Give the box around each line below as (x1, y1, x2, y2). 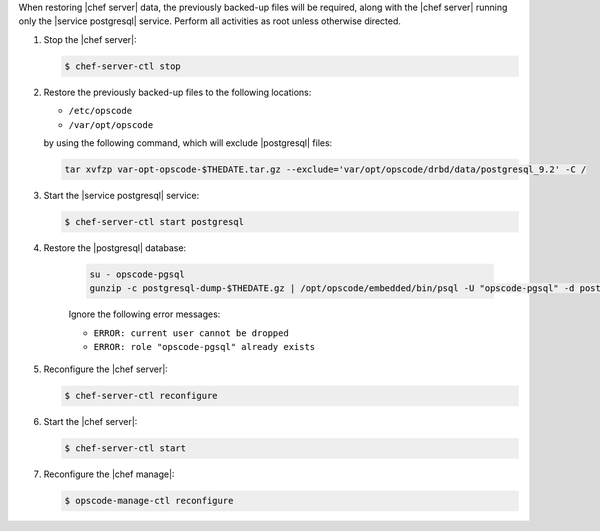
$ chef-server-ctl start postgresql (64, 216, 245, 227)
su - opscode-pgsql (89, 268, 185, 280)
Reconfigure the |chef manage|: (43, 468, 175, 480)
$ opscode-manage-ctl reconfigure (64, 495, 234, 507)
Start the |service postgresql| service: (43, 189, 200, 201)
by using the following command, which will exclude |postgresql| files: (43, 136, 333, 149)
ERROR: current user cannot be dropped (93, 327, 289, 339)
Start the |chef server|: (43, 416, 138, 428)
